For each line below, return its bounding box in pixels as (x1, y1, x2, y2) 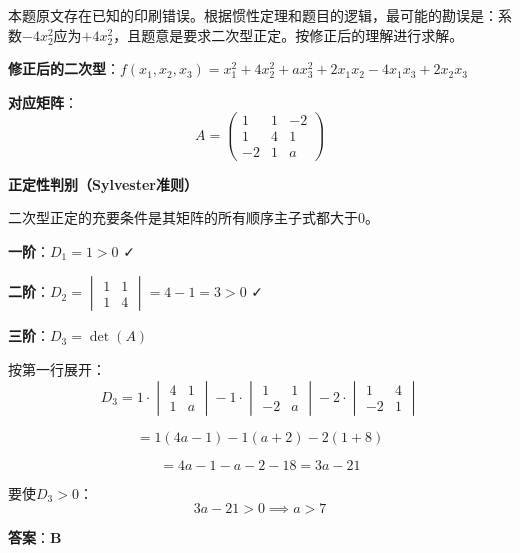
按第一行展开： (8, 358, 106, 379)
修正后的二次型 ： (8, 58, 120, 79)
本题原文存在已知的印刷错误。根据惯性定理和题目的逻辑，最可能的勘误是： (8, 5, 498, 25)
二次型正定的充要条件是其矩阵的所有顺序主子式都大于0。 (8, 207, 379, 228)
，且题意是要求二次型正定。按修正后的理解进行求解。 (113, 24, 464, 45)
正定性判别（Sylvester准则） (8, 173, 198, 194)
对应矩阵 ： (8, 91, 78, 112)
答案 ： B (8, 527, 62, 548)
